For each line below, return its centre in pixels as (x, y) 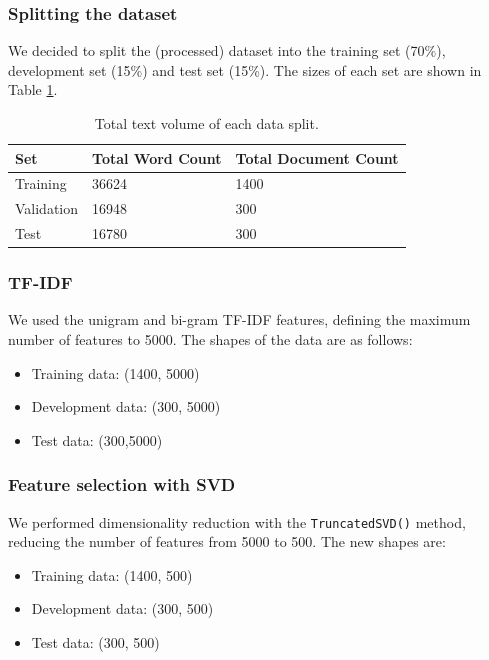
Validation (47, 208)
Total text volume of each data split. (206, 123)
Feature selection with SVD (122, 484)
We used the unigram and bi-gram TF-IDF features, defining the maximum (239, 319)
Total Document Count (317, 157)
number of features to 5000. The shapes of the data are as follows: (210, 339)
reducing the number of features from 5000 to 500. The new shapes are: (227, 541)
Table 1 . (33, 89)
